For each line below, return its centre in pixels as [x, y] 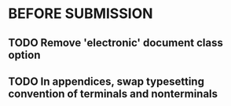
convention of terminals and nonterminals [113, 94]
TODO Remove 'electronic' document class [116, 43]
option [24, 55]
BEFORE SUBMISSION [81, 14]
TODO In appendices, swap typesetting [106, 81]
